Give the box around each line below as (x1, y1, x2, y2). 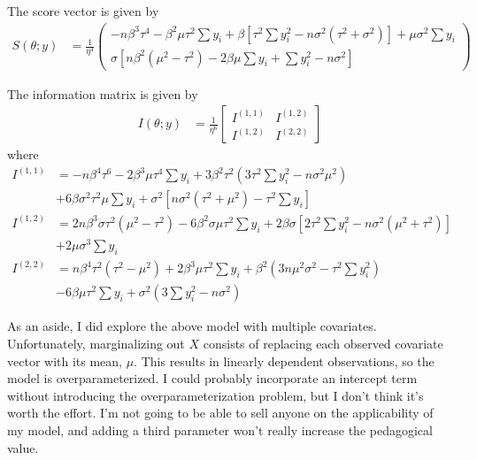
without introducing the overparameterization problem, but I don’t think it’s (7, 386, 424, 404)
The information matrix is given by (7, 84, 198, 103)
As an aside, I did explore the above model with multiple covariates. (7, 317, 377, 335)
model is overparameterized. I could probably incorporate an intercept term (7, 369, 418, 387)
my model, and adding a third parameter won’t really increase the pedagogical (7, 420, 433, 439)
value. (7, 438, 39, 456)
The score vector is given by (7, 2, 159, 19)
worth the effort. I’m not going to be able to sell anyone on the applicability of (7, 403, 434, 422)
